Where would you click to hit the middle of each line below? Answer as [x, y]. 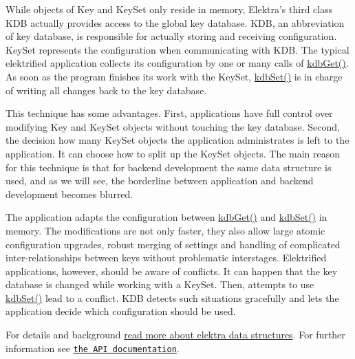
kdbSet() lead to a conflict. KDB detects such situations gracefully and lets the [172, 297]
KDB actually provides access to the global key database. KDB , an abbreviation [175, 22]
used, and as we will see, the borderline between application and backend [160, 181]
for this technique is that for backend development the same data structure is [169, 167]
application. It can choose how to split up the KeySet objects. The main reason [173, 153]
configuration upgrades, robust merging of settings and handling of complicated [173, 244]
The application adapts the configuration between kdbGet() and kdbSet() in [166, 217]
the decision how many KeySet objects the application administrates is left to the [177, 140]
